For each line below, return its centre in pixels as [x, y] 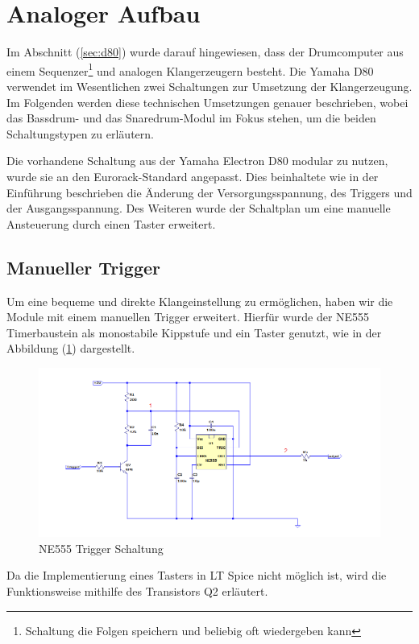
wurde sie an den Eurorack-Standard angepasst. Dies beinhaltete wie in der [193, 176]
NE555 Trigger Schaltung [101, 548]
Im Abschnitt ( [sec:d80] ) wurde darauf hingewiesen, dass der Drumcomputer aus [205, 52]
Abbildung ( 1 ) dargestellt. [71, 348]
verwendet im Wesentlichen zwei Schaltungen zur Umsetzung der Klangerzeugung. [209, 86]
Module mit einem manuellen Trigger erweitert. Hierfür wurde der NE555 [188, 317]
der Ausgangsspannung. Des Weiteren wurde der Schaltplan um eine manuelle [199, 208]
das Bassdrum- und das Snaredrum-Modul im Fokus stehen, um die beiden [191, 118]
